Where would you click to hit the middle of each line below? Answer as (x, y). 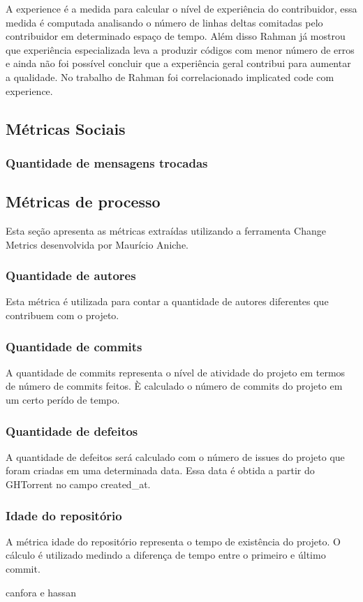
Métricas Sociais (66, 128)
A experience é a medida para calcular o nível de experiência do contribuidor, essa (181, 8)
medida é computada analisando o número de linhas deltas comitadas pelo (164, 22)
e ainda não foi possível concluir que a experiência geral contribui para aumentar (178, 63)
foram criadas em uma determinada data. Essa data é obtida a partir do (160, 470)
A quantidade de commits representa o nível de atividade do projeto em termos (176, 372)
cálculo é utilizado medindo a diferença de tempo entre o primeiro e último (166, 555)
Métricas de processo (83, 201)
